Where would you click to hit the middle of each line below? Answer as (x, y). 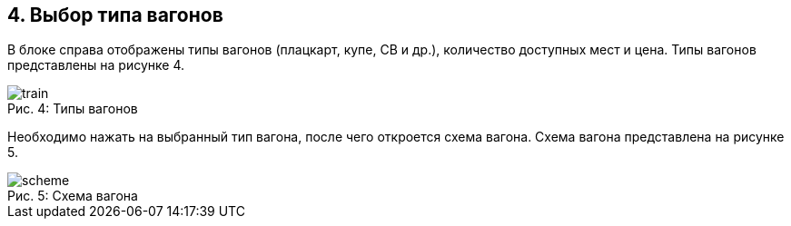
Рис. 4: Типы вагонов (73, 109)
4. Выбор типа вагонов (115, 15)
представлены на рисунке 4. (96, 65)
